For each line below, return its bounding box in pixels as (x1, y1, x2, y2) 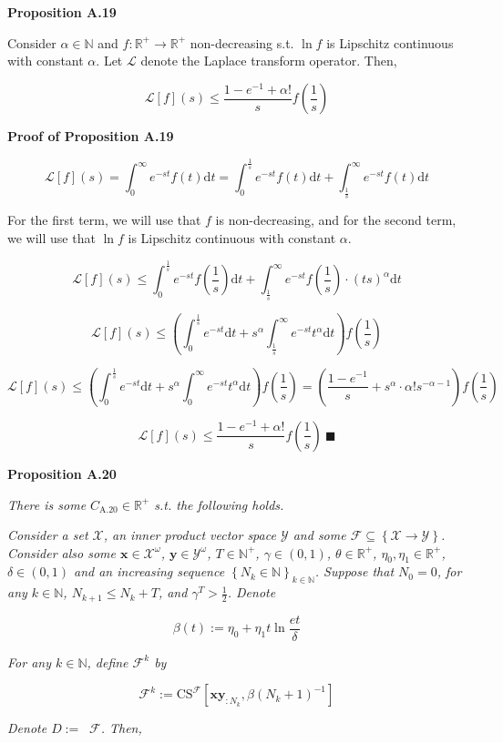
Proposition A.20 (7, 463, 117, 483)
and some (293, 525, 346, 545)
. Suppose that (314, 562, 395, 581)
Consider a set (7, 525, 88, 545)
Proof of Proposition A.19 (7, 127, 174, 146)
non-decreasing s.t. (190, 33, 294, 52)
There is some (7, 494, 87, 514)
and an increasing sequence (74, 562, 225, 581)
